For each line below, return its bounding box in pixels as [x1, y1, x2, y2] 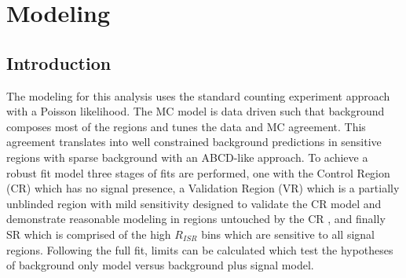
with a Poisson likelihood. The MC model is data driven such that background [6, 103, 385, 119]
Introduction [6, 50, 112, 75]
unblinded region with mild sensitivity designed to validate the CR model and [6, 195, 382, 211]
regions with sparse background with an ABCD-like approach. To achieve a [6, 148, 368, 165]
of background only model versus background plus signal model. [6, 257, 314, 273]
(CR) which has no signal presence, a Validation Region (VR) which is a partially [6, 180, 400, 196]
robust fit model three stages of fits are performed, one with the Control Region [6, 164, 390, 181]
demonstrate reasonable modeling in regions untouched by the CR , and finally [6, 210, 386, 227]
